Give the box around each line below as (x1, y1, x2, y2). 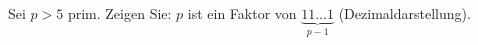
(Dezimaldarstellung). (338, 3, 471, 23)
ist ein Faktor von (187, 3, 297, 23)
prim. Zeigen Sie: (67, 3, 172, 23)
